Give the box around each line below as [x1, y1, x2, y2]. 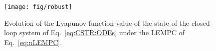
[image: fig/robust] [4, 3, 73, 10]
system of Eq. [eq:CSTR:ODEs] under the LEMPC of [19, 27, 185, 38]
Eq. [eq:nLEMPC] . [4, 37, 62, 47]
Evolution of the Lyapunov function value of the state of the [4, 17, 189, 28]
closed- [191, 17, 212, 28]
